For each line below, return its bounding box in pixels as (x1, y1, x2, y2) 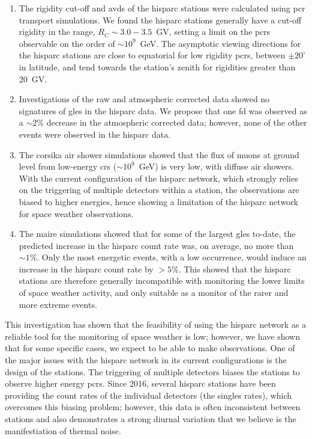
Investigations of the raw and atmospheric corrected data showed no (19, 93, 270, 105)
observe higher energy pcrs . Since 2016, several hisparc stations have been (5, 377, 276, 390)
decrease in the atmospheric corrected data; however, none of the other (46, 116, 307, 129)
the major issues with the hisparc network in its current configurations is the (5, 354, 287, 366)
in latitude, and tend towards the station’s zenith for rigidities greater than (19, 60, 296, 73)
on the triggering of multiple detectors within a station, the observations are (19, 183, 299, 196)
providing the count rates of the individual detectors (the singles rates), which (5, 388, 292, 401)
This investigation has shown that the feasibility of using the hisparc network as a (5, 318, 306, 331)
